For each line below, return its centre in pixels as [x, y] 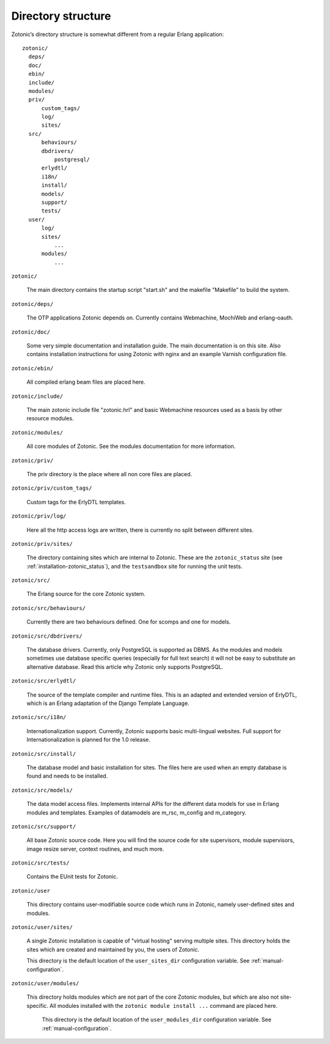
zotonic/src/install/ [44, 754]
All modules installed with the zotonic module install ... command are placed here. [164, 1005]
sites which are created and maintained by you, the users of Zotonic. [113, 949]
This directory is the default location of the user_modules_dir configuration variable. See [157, 1020]
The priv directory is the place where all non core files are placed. [109, 474]
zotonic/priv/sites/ [42, 544]
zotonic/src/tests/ [40, 863]
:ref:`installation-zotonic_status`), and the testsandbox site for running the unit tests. [134, 566]
